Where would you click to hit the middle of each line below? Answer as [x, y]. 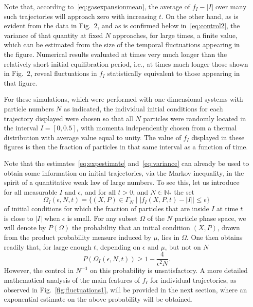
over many [231, 6]
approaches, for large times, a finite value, [175, 35]
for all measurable [31, 191]
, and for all [98, 191]
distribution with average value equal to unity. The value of [93, 137]
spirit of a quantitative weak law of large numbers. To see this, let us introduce [122, 182]
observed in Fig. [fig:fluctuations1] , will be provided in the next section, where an [126, 289]
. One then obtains [215, 237]
